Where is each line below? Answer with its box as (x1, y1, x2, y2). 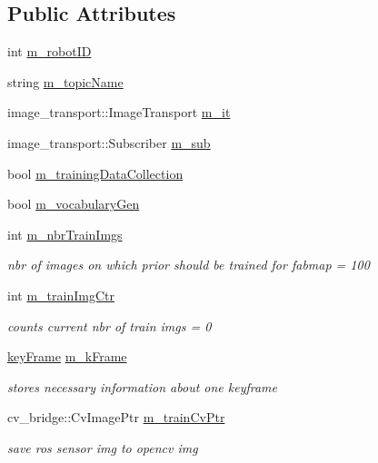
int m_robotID (7, 42, 92, 61)
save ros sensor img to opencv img (7, 438, 198, 457)
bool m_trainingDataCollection (7, 163, 184, 182)
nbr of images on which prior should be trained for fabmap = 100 (7, 255, 370, 274)
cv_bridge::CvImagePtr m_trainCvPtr (7, 408, 225, 427)
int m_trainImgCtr (7, 285, 114, 304)
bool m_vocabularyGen (7, 194, 140, 213)
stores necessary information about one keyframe (7, 377, 278, 396)
